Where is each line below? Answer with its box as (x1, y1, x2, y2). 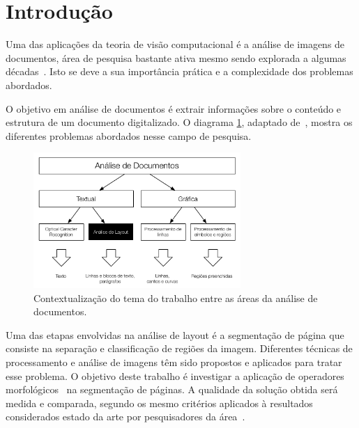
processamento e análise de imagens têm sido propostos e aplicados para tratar (6, 355, 342, 370)
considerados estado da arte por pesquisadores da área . (6, 409, 245, 424)
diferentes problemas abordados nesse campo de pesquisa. (6, 128, 252, 143)
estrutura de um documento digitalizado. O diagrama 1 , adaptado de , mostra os (6, 115, 353, 129)
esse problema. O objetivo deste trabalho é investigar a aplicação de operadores (6, 368, 344, 383)
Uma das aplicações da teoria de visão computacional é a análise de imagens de (6, 37, 345, 51)
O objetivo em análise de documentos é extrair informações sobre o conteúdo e (6, 101, 342, 116)
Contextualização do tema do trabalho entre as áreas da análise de (33, 290, 318, 305)
